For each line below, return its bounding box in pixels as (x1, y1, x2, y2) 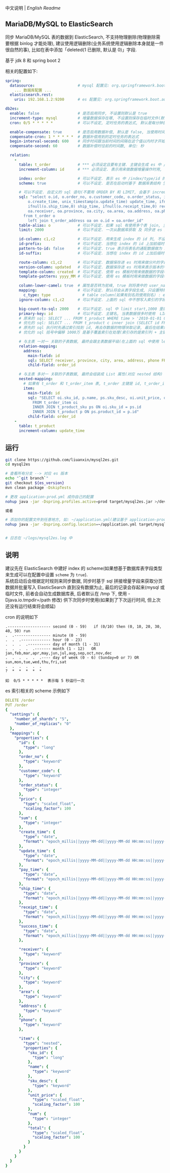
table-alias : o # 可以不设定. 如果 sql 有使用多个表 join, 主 (18, 223, 167, 228)
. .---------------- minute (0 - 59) (5, 633, 87, 638)
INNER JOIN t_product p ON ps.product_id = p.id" (32, 410, 139, 415)
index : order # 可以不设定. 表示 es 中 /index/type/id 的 (18, 176, 166, 181)
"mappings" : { (10, 731, 39, 736)
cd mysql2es (5, 462, 30, 467)
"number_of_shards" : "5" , (14, 716, 69, 722)
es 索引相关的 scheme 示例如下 (5, 687, 71, 694)
